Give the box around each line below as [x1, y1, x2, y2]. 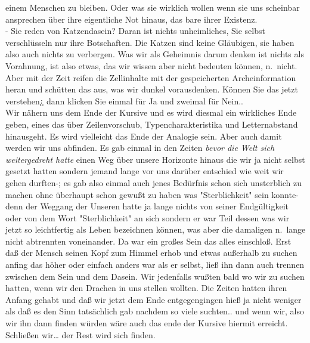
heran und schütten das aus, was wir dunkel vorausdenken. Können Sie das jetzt [5, 83, 298, 95]
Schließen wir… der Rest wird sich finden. [5, 328, 156, 341]
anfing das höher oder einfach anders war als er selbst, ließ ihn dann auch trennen [5, 258, 305, 271]
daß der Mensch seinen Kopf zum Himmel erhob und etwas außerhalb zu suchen [5, 246, 297, 259]
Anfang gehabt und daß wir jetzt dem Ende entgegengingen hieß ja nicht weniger [5, 293, 302, 305]
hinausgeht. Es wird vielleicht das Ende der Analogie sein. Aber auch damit [5, 129, 282, 142]
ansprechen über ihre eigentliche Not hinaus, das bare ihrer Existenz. [5, 13, 258, 25]
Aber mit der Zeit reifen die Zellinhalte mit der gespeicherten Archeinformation [5, 71, 296, 84]
